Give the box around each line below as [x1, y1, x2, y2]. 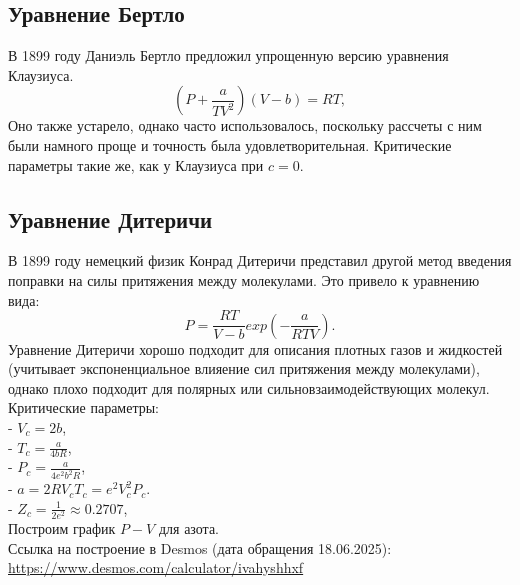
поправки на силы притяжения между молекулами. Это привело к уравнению [8, 269, 480, 290]
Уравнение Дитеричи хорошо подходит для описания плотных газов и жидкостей [8, 338, 503, 359]
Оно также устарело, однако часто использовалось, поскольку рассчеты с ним [8, 115, 482, 136]
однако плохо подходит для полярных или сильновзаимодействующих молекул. [8, 377, 490, 398]
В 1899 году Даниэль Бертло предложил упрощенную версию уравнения [8, 45, 449, 66]
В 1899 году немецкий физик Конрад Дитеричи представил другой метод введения [8, 250, 512, 271]
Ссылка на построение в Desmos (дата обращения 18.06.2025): [8, 537, 392, 558]
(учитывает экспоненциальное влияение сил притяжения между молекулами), [8, 358, 480, 379]
